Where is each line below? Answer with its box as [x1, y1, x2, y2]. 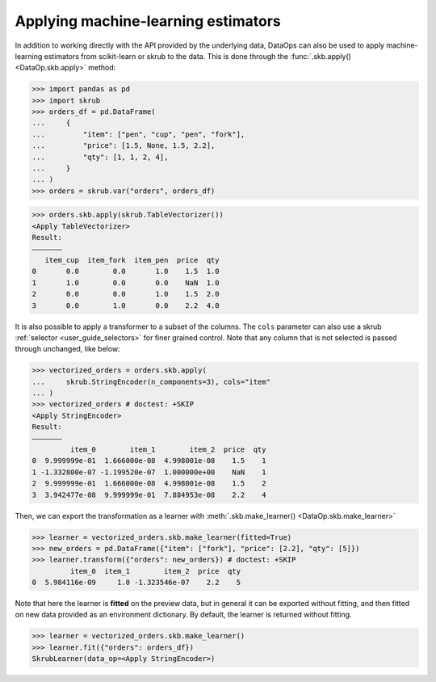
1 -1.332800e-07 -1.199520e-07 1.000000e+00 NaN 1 [31, 467, 266, 477]
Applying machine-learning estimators [15, 12, 282, 30]
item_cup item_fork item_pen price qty [44, 255, 220, 264]
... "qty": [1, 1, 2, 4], [31, 152, 169, 162]
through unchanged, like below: [15, 344, 120, 354]
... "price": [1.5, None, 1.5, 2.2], [31, 141, 216, 150]
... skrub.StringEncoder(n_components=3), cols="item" [31, 377, 270, 386]
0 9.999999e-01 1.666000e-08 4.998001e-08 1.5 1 [31, 457, 266, 465]
